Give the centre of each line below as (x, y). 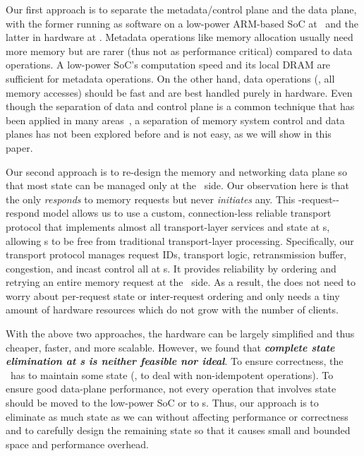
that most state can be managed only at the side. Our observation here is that (177, 185)
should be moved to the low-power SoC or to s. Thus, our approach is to (162, 403)
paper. (19, 147)
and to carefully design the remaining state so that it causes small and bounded (178, 430)
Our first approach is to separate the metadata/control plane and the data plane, (181, 9)
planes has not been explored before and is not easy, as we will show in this (169, 134)
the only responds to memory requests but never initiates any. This (151, 199)
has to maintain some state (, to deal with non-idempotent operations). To (172, 374)
